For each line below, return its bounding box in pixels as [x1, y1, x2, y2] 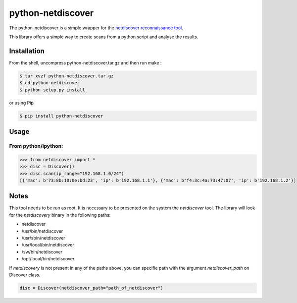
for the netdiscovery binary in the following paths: [9, 212, 111, 218]
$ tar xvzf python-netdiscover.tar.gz [19, 73, 114, 79]
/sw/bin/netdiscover [21, 248, 63, 255]
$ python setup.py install [19, 87, 85, 93]
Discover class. [9, 272, 41, 278]
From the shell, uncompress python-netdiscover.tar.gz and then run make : [9, 60, 162, 65]
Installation [9, 47, 45, 55]
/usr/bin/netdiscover [21, 228, 63, 234]
